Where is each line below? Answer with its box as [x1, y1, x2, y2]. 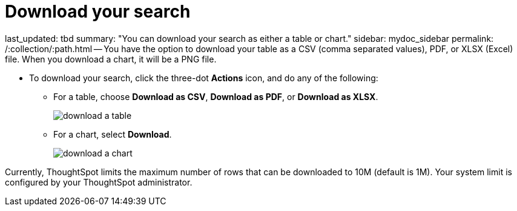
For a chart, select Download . [53, 129, 172, 139]
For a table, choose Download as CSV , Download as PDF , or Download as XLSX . [53, 91, 378, 102]
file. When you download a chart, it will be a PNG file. [5, 53, 217, 64]
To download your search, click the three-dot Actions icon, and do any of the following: [29, 72, 378, 83]
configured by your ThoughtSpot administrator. [5, 176, 193, 187]
